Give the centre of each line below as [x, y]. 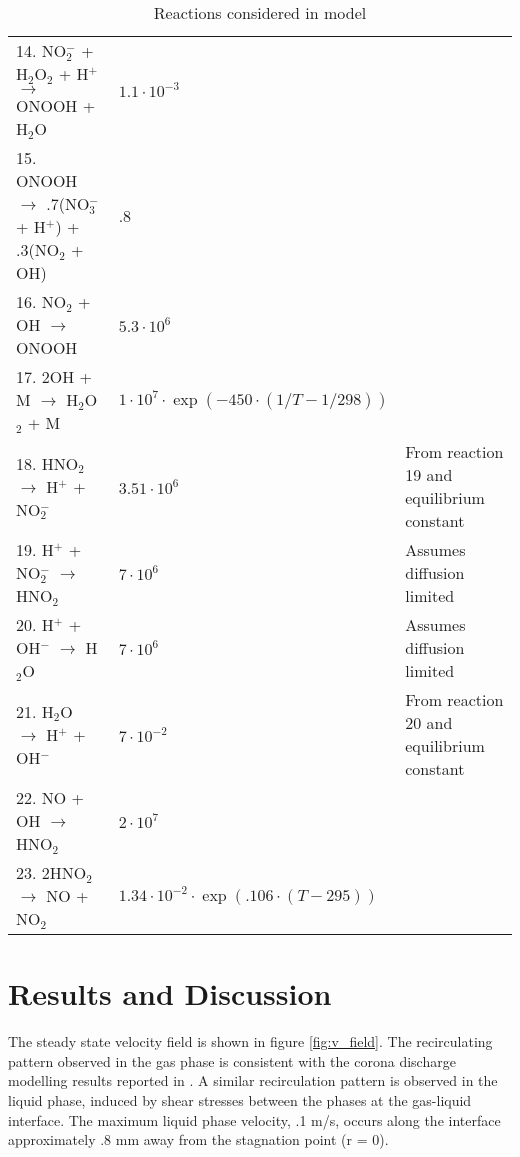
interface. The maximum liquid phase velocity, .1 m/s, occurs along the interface [254, 1119]
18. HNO [47, 463]
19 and [429, 474]
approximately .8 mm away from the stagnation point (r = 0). [198, 1139]
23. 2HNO [51, 872]
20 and [429, 722]
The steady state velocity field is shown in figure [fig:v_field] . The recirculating [250, 1041]
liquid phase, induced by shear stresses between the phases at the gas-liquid [240, 1099]
